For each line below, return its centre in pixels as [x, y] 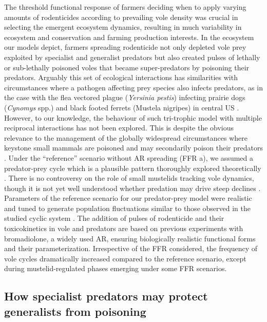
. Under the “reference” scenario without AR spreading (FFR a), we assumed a [129, 157]
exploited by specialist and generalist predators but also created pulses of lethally [132, 57]
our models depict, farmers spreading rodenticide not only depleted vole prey [125, 47]
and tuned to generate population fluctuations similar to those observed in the [127, 208]
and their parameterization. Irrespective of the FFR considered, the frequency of [131, 248]
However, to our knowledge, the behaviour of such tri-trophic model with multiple [133, 117]
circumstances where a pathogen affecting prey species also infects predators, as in [133, 87]
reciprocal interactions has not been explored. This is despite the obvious [119, 128]
